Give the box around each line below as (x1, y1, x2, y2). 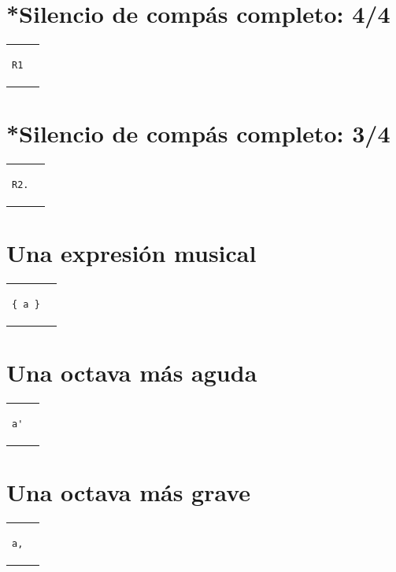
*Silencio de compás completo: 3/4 (6, 117, 390, 149)
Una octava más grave (6, 476, 251, 508)
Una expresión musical (6, 237, 257, 269)
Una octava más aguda (6, 356, 257, 389)
